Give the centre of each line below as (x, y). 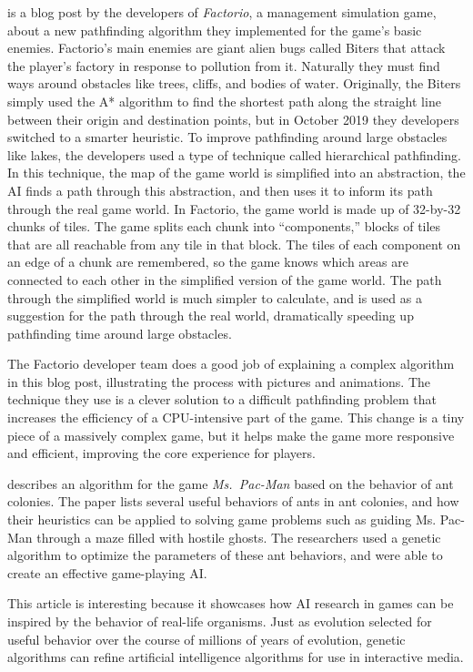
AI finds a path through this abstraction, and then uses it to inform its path (220, 190)
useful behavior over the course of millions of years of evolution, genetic (206, 639)
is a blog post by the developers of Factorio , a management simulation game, (222, 12)
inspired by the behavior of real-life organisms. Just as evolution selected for (220, 621)
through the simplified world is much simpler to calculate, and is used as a (215, 297)
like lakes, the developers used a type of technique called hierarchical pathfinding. (234, 154)
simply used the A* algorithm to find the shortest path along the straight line (224, 101)
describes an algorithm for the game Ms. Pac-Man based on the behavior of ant (231, 483)
